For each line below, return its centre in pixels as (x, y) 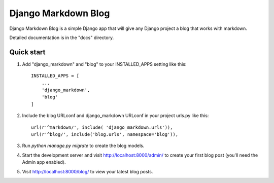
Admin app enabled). (44, 162)
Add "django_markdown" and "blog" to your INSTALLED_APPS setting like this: (104, 64)
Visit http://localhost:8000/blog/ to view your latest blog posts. (88, 171)
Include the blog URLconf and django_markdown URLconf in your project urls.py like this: (115, 116)
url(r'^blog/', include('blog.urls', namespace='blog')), (105, 134)
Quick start (27, 52)
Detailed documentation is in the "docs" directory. (62, 38)
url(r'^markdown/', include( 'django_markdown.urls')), (102, 127)
